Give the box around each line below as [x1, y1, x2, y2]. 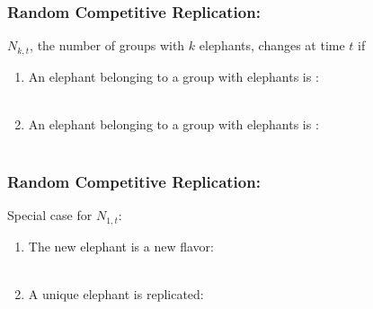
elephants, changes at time [199, 36, 345, 55]
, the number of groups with [30, 36, 185, 55]
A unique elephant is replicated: [28, 284, 204, 303]
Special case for [7, 206, 93, 225]
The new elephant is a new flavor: [28, 236, 215, 255]
